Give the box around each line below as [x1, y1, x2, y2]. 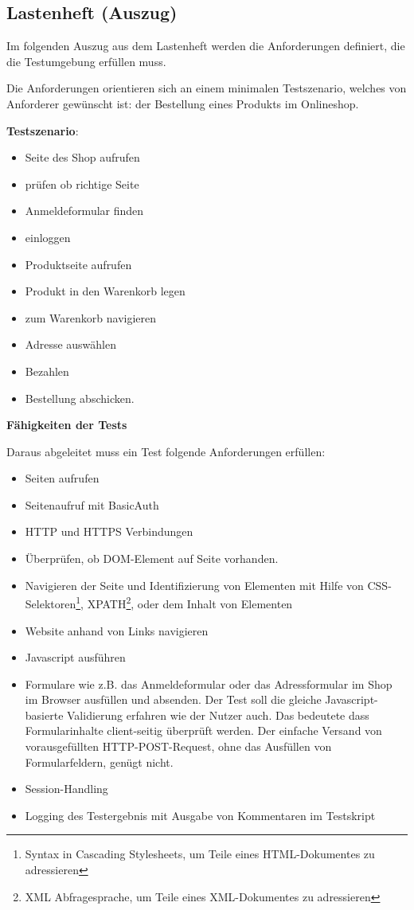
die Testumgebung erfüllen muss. [6, 53, 166, 69]
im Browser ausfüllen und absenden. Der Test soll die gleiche [25, 691, 322, 708]
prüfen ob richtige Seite [25, 175, 139, 192]
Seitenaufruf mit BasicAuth [25, 496, 159, 513]
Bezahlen [25, 362, 69, 379]
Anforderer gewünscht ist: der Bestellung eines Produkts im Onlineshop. [6, 95, 359, 111]
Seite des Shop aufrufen [25, 149, 140, 166]
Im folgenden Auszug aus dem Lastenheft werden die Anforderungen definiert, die [6, 37, 405, 54]
